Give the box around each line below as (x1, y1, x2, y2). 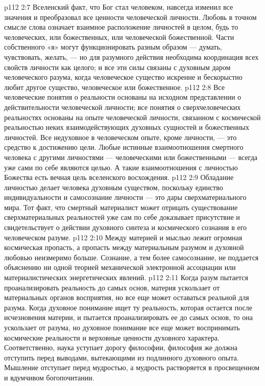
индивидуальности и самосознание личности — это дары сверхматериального (4, 192, 247, 202)
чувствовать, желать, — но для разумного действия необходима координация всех (4, 51, 259, 62)
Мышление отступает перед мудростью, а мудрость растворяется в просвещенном (4, 362, 260, 373)
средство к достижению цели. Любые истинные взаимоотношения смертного (4, 142, 244, 152)
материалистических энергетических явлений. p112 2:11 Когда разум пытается (4, 272, 248, 283)
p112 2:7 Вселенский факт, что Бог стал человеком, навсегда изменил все (4, 2, 233, 12)
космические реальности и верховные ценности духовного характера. (4, 332, 220, 343)
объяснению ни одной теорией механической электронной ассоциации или (4, 262, 236, 273)
